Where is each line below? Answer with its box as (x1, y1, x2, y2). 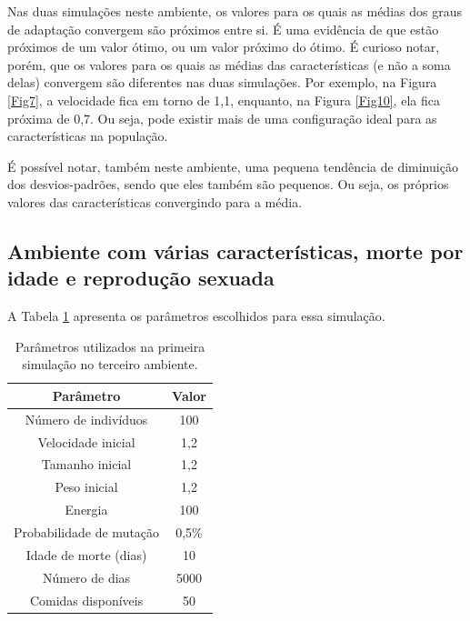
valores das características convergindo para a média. (7, 192, 303, 211)
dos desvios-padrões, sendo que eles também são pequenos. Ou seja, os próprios (7, 175, 449, 194)
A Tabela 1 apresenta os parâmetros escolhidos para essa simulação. (7, 306, 385, 326)
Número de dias (42, 567, 131, 586)
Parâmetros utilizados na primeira (15, 336, 205, 356)
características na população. (7, 126, 168, 145)
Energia (65, 500, 108, 519)
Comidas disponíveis (29, 590, 144, 609)
